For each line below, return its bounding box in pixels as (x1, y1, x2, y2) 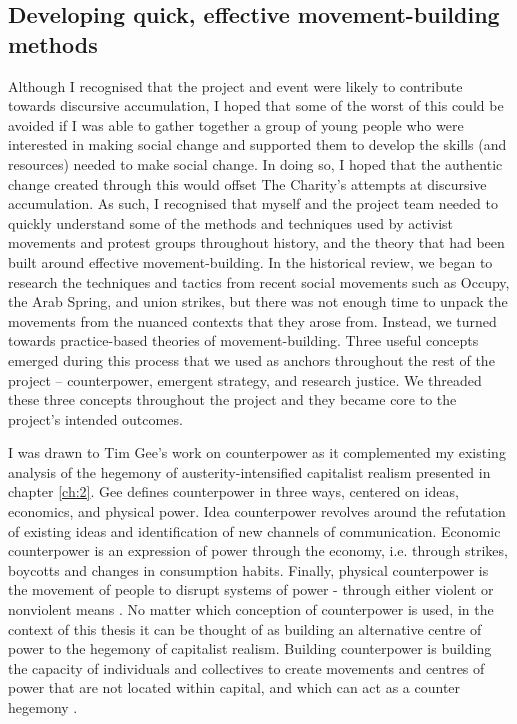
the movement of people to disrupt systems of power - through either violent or (8, 579, 494, 600)
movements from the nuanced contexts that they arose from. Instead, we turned (8, 310, 497, 331)
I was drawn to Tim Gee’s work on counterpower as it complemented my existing (8, 442, 506, 463)
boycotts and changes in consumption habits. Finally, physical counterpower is (8, 559, 489, 580)
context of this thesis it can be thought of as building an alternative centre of (8, 618, 482, 639)
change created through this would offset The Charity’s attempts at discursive (8, 173, 487, 194)
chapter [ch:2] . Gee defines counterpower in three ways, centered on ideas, (8, 481, 459, 502)
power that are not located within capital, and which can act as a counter (8, 677, 461, 698)
